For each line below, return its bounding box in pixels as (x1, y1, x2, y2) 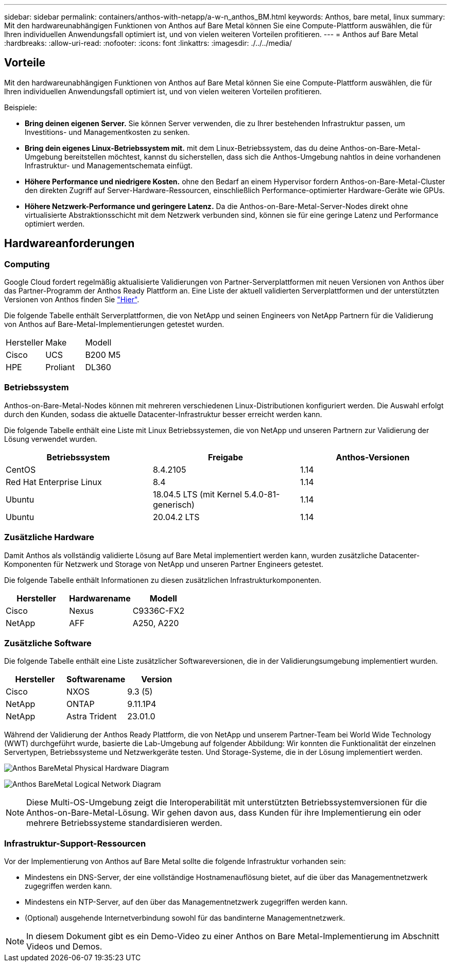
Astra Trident (66, 711, 117, 722)
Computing (4, 258, 50, 269)
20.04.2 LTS (152, 511, 200, 522)
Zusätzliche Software (4, 637, 92, 648)
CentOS (6, 464, 36, 475)
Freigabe (207, 452, 244, 462)
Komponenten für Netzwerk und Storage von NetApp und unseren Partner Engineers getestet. (4, 559, 323, 568)
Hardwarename (69, 593, 131, 603)
